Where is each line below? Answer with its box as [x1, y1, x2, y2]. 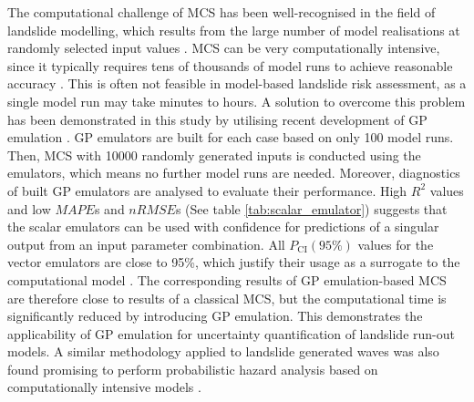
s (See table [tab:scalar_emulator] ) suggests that [175, 199, 448, 218]
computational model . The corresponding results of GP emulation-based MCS [7, 270, 447, 289]
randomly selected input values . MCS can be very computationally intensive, [7, 38, 440, 57]
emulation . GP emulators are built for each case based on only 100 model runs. [7, 128, 454, 147]
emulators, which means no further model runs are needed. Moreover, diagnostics [7, 163, 460, 182]
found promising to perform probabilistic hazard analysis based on [7, 359, 378, 378]
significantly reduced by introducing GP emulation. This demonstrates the [7, 306, 423, 325]
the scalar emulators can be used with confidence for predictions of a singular [7, 217, 439, 236]
